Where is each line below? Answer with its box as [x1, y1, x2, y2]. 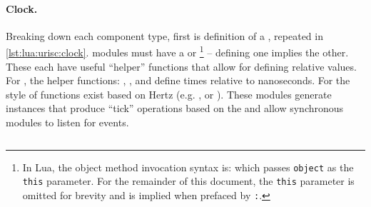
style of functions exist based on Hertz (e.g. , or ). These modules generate [6, 86, 332, 101]
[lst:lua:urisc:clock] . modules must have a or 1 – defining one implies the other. [6, 43, 349, 60]
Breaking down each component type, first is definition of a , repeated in [6, 28, 323, 43]
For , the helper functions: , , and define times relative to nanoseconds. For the [6, 73, 350, 88]
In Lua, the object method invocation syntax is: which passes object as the [22, 159, 354, 174]
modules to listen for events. [6, 115, 129, 130]
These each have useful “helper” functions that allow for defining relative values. [6, 59, 357, 74]
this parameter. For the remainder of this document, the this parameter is [22, 173, 355, 188]
